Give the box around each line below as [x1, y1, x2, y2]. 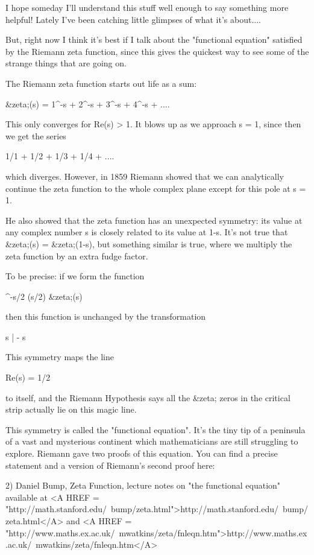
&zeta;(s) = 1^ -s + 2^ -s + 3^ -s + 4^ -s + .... [5, 97, 170, 110]
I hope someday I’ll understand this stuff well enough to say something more [5, 1, 289, 13]
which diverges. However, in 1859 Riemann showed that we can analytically [5, 170, 284, 182]
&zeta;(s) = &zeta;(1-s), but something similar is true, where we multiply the [5, 237, 292, 250]
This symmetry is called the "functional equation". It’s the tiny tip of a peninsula [5, 423, 306, 436]
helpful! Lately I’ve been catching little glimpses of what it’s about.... [5, 13, 261, 25]
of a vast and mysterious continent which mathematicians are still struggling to [5, 435, 298, 448]
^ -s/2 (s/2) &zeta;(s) [5, 290, 83, 302]
